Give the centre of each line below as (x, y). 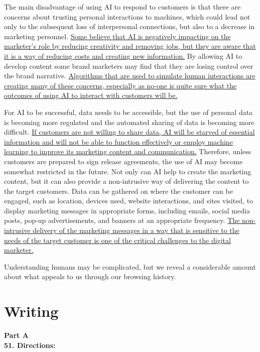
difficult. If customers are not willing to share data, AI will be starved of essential (129, 132)
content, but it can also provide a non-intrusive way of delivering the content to (126, 181)
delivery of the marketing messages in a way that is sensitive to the (136, 230)
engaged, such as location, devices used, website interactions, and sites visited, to (129, 201)
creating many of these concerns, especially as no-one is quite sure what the (120, 85)
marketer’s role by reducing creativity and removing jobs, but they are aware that (130, 46)
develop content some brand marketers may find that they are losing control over (129, 66)
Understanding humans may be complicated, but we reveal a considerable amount (130, 266)
